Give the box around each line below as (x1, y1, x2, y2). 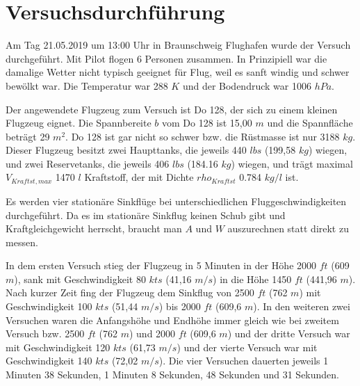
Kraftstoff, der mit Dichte (84, 170, 194, 184)
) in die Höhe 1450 (213, 271, 292, 286)
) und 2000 (129, 326, 176, 341)
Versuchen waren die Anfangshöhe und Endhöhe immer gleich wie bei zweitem (6, 312, 339, 327)
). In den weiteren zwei (253, 299, 350, 314)
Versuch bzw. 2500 (6, 326, 85, 341)
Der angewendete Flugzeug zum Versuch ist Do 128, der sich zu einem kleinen (6, 102, 338, 116)
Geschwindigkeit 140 (6, 353, 92, 368)
